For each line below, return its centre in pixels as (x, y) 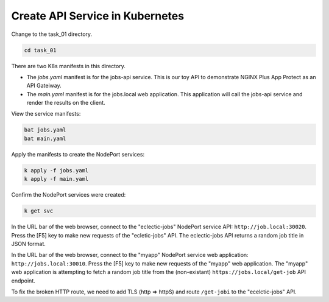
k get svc (39, 211)
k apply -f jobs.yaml (56, 170)
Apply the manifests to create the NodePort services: (78, 154)
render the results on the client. (66, 103)
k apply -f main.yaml (56, 179)
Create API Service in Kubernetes (98, 16)
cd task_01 (40, 50)
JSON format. (28, 244)
